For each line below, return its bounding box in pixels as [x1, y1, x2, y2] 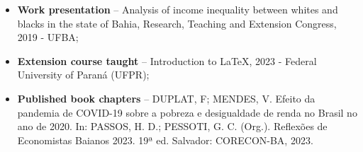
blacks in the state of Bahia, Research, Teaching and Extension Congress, [17, 16, 337, 30]
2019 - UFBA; [17, 30, 79, 45]
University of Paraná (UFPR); [17, 67, 150, 82]
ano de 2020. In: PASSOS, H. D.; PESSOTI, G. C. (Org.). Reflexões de [17, 119, 328, 134]
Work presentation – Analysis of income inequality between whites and [17, 2, 338, 16]
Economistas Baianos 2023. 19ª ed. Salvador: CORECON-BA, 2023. [17, 132, 313, 147]
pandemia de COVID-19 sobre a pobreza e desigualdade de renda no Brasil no [17, 105, 357, 119]
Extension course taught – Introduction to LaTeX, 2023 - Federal [17, 53, 317, 68]
